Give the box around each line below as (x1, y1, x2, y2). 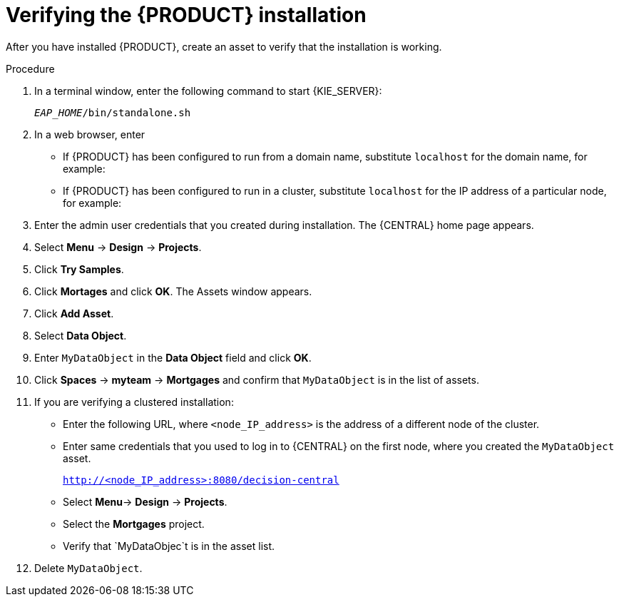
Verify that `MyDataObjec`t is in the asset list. (63, 539, 275, 552)
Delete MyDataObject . (34, 561, 143, 574)
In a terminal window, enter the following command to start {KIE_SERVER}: (34, 84, 382, 97)
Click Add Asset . (34, 307, 114, 320)
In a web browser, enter (34, 128, 145, 141)
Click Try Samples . (34, 262, 124, 275)
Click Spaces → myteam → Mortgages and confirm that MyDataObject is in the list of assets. (34, 373, 479, 386)
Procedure (6, 62, 55, 75)
